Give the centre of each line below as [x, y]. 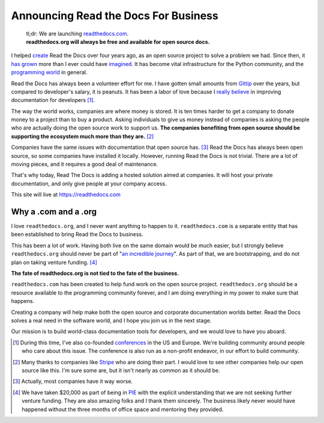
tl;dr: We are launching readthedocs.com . [77, 34]
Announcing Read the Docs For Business [115, 16]
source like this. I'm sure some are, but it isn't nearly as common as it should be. [121, 370]
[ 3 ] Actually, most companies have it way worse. [73, 382]
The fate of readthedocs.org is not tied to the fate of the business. [95, 274]
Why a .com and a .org [54, 212]
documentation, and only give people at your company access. [89, 184]
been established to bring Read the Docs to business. [77, 235]
